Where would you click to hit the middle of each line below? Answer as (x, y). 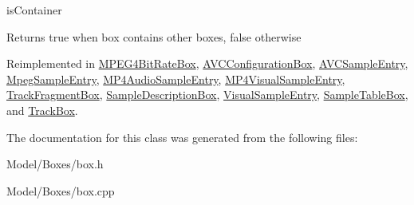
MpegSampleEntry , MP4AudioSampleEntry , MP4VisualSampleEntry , (176, 79)
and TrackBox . (42, 110)
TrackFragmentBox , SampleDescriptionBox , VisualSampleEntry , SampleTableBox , (207, 95)
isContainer (34, 10)
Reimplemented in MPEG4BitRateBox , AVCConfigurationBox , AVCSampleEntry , (207, 63)
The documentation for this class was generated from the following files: (182, 137)
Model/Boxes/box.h (55, 164)
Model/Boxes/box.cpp (61, 190)
